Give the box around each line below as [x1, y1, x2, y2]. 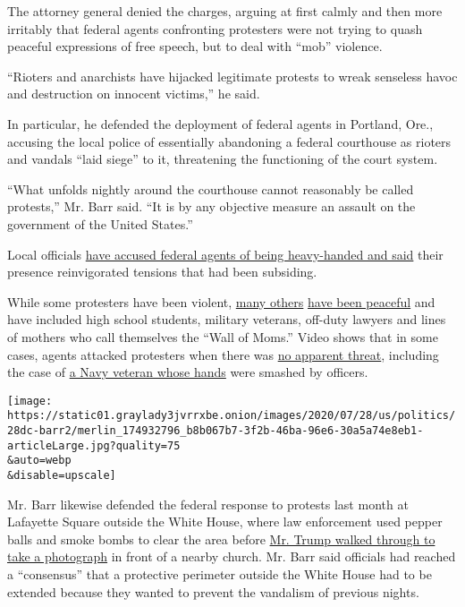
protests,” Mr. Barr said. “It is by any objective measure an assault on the [7, 197, 416, 216]
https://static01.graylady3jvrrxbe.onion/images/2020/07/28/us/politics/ [7, 409, 456, 423]
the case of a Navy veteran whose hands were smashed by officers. [7, 363, 368, 381]
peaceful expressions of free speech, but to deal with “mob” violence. [7, 37, 383, 56]
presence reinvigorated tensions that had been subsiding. [7, 262, 317, 281]
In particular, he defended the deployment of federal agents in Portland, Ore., [7, 114, 434, 133]
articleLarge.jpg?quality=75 [7, 439, 181, 452]
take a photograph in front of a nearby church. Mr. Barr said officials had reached [7, 547, 456, 566]
